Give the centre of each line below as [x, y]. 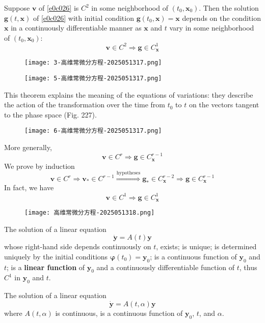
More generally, [28, 147]
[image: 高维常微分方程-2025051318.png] [90, 213]
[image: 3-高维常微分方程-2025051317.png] [93, 63]
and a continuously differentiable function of [166, 267]
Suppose [17, 8]
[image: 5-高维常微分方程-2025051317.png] [93, 78]
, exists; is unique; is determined [206, 246]
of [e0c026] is [59, 8]
